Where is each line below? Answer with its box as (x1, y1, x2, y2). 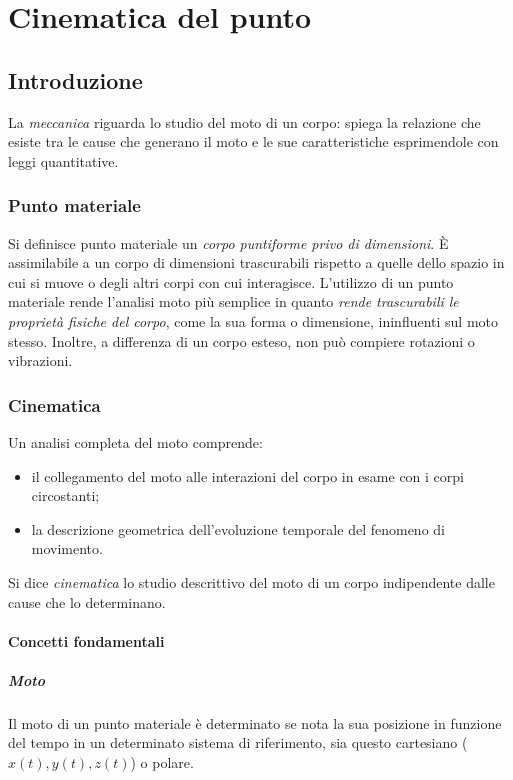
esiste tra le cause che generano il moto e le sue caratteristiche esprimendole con (8, 131, 499, 152)
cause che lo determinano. (8, 591, 166, 612)
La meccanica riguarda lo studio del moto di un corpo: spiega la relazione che (8, 111, 481, 132)
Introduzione (8, 64, 143, 95)
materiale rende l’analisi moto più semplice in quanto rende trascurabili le (8, 291, 459, 312)
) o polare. (130, 752, 194, 773)
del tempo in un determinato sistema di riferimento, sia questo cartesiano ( (8, 732, 468, 753)
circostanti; (31, 485, 100, 506)
